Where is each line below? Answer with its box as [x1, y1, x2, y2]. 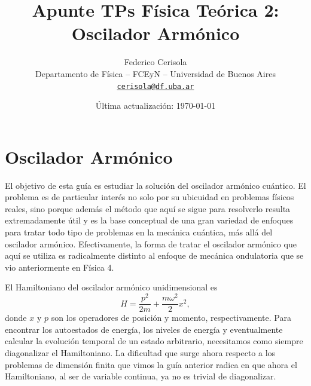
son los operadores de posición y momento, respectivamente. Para [51, 311, 291, 324]
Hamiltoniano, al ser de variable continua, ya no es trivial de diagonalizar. [5, 370, 276, 382]
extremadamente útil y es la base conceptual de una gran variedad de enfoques [5, 214, 294, 226]
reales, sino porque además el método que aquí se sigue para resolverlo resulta [5, 202, 291, 215]
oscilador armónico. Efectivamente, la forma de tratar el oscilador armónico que [5, 237, 297, 250]
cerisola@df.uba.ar [117, 82, 194, 91]
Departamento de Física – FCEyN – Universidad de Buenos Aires [35, 67, 276, 79]
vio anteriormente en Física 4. [5, 261, 114, 273]
